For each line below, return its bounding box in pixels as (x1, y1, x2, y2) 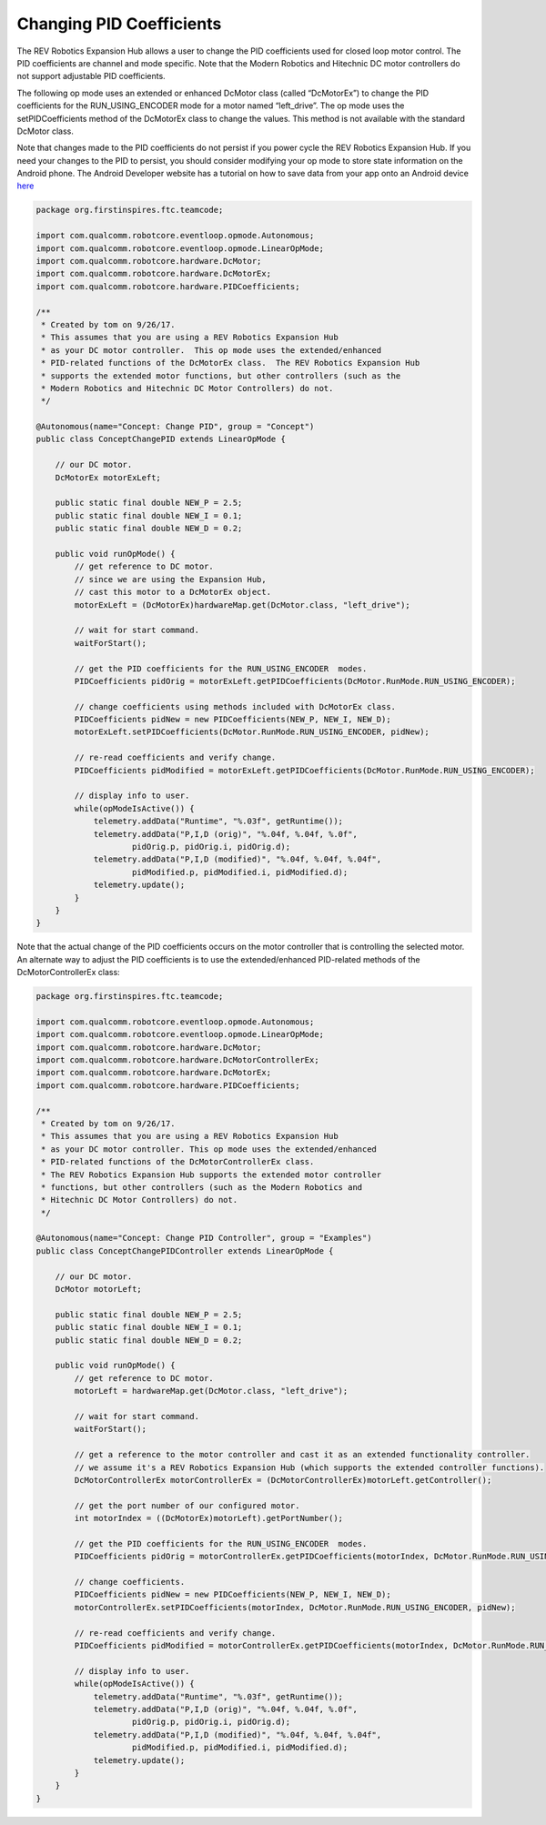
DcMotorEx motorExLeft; (55, 472, 161, 482)
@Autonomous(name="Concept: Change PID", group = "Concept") (35, 421, 315, 432)
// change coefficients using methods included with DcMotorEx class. (74, 701, 396, 711)
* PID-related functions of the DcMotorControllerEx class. (41, 1156, 315, 1167)
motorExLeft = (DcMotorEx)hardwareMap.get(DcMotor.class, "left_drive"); (74, 600, 411, 610)
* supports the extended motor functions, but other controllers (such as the (41, 370, 401, 381)
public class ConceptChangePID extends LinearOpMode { (35, 434, 286, 445)
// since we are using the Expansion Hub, (74, 574, 268, 584)
